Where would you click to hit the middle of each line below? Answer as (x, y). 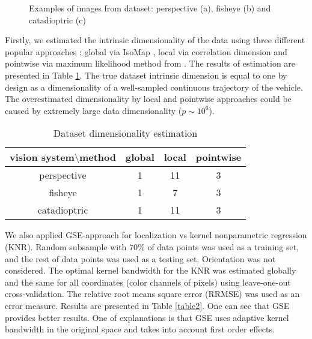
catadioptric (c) (57, 19)
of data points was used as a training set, (223, 246)
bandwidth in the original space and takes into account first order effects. (140, 329)
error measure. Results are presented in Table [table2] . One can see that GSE (147, 305)
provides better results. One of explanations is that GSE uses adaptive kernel (147, 317)
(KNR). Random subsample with (66, 246)
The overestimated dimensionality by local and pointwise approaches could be (148, 99)
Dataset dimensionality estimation (126, 133)
